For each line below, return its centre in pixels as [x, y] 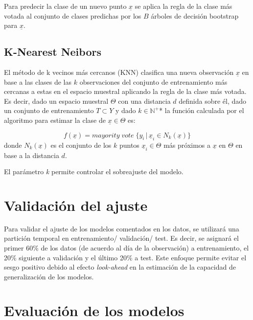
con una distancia [144, 101]
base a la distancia [32, 155]
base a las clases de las [38, 81]
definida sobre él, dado [213, 101]
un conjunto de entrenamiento [49, 110]
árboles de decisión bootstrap [195, 15]
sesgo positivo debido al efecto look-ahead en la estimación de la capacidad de [120, 267]
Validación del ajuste [76, 205]
